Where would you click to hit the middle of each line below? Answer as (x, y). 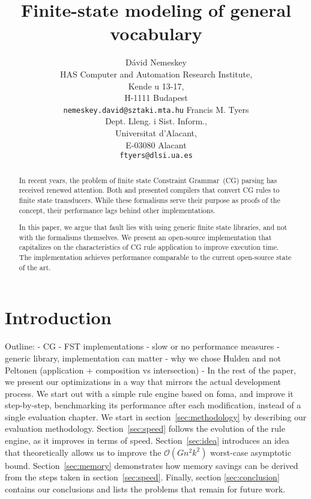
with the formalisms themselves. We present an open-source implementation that (145, 237)
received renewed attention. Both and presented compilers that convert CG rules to (149, 190)
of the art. (35, 267)
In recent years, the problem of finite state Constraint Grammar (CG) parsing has (148, 180)
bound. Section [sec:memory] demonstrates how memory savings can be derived (152, 465)
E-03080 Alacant (156, 144)
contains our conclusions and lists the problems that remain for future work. (145, 488)
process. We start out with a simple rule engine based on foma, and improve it (149, 393)
